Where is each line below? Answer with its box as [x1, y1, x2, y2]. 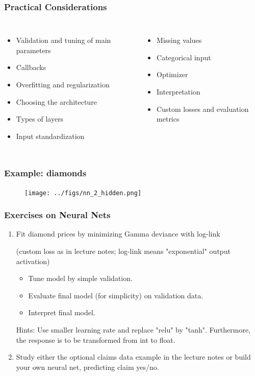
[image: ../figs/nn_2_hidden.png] [24, 189, 142, 197]
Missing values [157, 35, 202, 45]
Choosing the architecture [16, 96, 97, 107]
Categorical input [157, 52, 211, 62]
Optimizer [157, 69, 188, 80]
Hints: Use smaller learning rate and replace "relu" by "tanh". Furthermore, [16, 324, 250, 335]
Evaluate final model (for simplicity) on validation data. [28, 290, 203, 300]
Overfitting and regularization [16, 79, 110, 89]
